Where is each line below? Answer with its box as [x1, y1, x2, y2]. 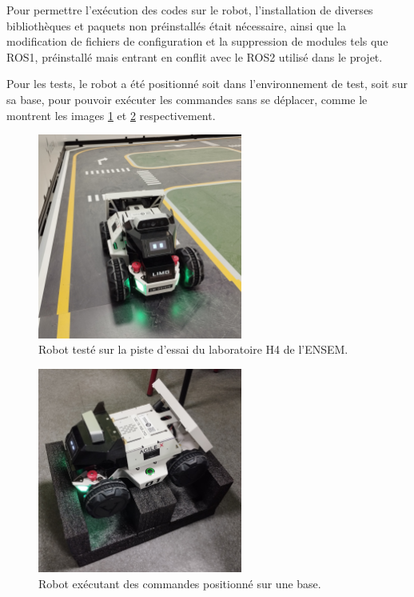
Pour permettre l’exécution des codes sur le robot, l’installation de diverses [6, 2, 373, 18]
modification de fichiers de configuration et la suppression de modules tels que [6, 33, 388, 50]
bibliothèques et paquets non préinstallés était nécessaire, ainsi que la [6, 17, 346, 34]
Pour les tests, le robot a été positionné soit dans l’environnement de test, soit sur [6, 75, 408, 92]
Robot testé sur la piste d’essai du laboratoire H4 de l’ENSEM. [38, 341, 348, 358]
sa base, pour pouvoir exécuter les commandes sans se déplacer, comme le [6, 90, 368, 107]
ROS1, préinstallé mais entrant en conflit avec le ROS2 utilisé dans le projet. [6, 48, 383, 65]
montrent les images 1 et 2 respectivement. [6, 106, 216, 123]
